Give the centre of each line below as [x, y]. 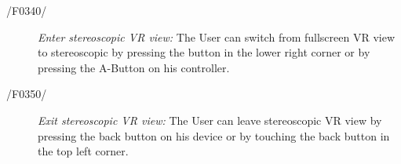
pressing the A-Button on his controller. [134, 67]
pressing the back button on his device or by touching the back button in [214, 135]
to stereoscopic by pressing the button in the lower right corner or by [204, 52]
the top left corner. [83, 151]
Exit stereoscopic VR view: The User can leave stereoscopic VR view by [210, 120]
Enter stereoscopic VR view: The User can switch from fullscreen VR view [216, 36]
